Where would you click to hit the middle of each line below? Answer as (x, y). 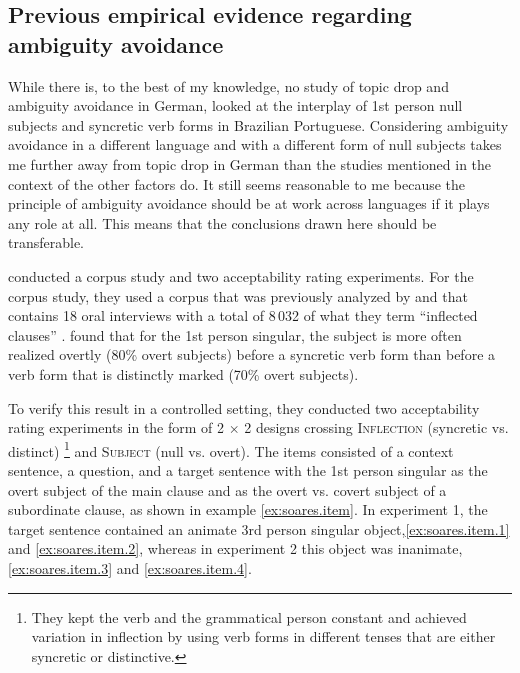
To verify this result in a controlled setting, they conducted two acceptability (244, 407)
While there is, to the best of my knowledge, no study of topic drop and (228, 85)
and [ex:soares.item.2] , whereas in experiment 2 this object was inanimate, (235, 548)
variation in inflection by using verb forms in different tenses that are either (263, 636)
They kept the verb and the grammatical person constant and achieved (249, 616)
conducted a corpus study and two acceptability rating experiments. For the (241, 275)
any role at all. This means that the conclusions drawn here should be (222, 222)
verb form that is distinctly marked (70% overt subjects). (183, 373)
